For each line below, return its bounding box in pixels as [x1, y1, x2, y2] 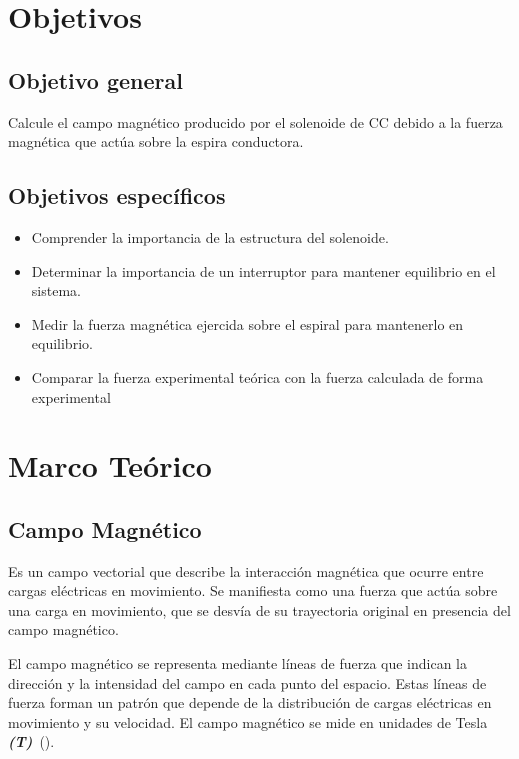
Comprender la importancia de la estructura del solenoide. [31, 226, 389, 247]
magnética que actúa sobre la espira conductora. [8, 131, 304, 152]
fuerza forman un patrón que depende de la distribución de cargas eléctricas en [8, 692, 492, 713]
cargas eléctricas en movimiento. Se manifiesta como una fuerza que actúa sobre [8, 580, 498, 601]
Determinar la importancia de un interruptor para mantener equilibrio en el [31, 260, 496, 281]
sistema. [31, 280, 81, 301]
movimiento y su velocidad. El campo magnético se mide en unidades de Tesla [8, 711, 488, 732]
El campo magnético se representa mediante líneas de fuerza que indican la [8, 653, 468, 674]
